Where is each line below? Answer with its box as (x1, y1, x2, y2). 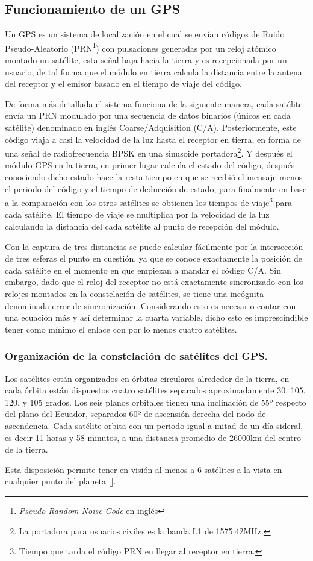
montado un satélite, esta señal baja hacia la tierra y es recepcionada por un (5, 54, 287, 66)
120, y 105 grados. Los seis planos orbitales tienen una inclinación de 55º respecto (5, 395, 306, 408)
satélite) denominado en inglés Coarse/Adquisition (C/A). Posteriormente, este (5, 121, 297, 134)
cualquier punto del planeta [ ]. (5, 475, 116, 487)
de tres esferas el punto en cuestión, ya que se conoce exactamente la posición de (5, 252, 302, 265)
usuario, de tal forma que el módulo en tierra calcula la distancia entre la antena (5, 65, 302, 78)
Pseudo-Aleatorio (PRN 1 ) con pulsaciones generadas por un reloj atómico (5, 40, 276, 54)
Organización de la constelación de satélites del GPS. (5, 348, 268, 363)
